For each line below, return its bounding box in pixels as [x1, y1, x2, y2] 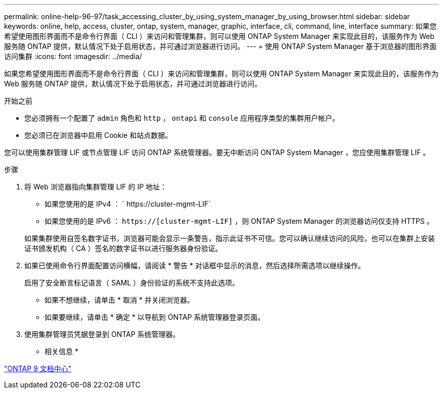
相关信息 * [45, 347, 78, 356]
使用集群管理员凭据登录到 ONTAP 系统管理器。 [24, 330, 180, 338]
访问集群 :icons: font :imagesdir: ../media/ [4, 52, 142, 61]
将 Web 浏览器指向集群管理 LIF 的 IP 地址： [24, 182, 167, 191]
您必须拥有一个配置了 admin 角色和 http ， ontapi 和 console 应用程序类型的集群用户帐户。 [24, 114, 339, 122]
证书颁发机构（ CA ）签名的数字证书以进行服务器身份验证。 [24, 244, 223, 253]
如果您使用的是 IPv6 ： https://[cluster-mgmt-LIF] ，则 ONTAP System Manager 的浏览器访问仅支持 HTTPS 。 [45, 217, 434, 225]
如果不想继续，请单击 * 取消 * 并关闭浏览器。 [45, 296, 194, 304]
